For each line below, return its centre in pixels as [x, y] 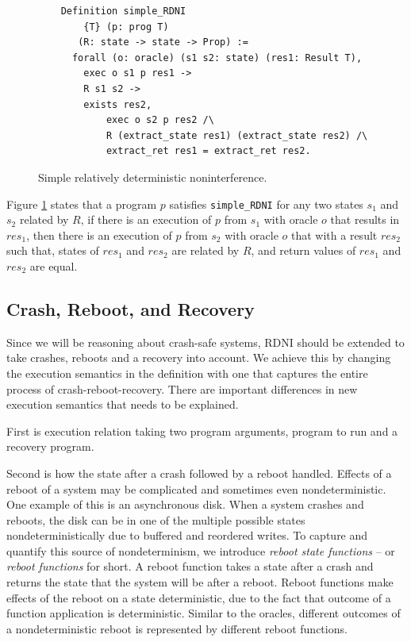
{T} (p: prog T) [126, 27]
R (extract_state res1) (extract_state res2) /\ [237, 135]
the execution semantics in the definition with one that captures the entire [187, 373]
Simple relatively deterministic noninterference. [153, 177]
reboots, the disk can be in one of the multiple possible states [156, 519]
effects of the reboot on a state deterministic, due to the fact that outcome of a [199, 597]
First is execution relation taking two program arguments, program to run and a [202, 431]
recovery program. [50, 446]
